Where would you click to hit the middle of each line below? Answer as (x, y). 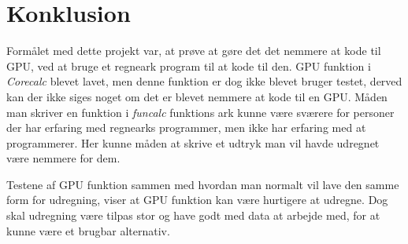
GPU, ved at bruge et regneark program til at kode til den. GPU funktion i (189, 66)
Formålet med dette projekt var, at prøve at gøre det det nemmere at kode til (194, 51)
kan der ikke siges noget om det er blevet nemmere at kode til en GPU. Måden (197, 96)
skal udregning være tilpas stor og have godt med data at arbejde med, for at (193, 215)
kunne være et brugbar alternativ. (88, 230)
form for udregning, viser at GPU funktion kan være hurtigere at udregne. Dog (197, 200)
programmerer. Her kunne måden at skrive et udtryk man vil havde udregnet (193, 142)
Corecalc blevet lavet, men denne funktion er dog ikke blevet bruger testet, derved (204, 81)
